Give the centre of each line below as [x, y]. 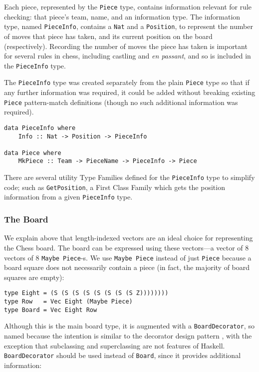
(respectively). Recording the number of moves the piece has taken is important [126, 46]
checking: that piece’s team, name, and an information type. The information [122, 16]
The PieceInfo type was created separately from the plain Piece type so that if [127, 82]
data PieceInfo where [40, 128]
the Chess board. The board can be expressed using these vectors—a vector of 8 [127, 247]
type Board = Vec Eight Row [51, 310]
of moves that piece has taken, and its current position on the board [108, 36]
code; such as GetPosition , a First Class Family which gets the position [115, 187]
